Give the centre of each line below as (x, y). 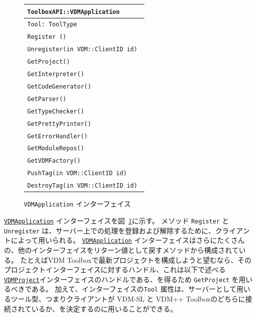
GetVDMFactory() (54, 161)
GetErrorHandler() (58, 136)
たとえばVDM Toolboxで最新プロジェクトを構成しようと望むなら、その (136, 260)
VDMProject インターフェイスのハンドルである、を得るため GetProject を (122, 279)
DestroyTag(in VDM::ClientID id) (82, 186)
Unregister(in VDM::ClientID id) (82, 50)
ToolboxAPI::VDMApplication (74, 12)
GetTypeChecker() (56, 111)
